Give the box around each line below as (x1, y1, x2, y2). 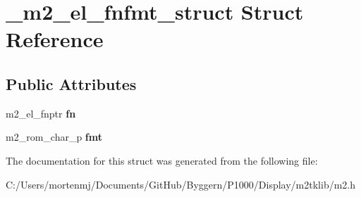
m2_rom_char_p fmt (6, 129, 102, 144)
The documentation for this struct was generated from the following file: (6, 153, 318, 167)
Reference (6, 25, 104, 53)
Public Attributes (6, 72, 137, 94)
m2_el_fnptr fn (6, 106, 76, 120)
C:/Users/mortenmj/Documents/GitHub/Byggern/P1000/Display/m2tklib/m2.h (6, 177, 356, 191)
